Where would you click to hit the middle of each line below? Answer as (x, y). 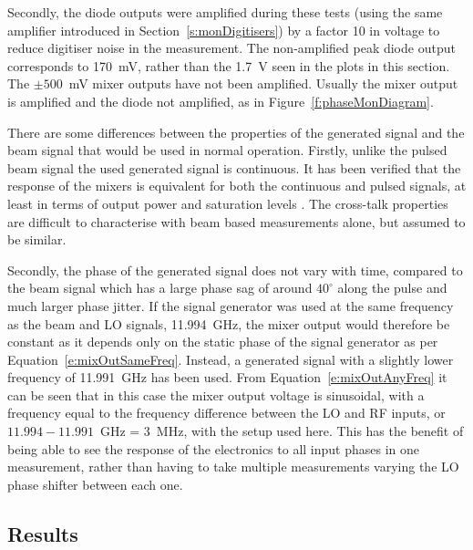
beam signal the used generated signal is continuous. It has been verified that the (234, 167)
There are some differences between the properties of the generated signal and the (236, 132)
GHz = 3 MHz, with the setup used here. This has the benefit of (282, 431)
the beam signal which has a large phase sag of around (160, 288)
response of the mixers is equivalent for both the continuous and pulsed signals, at (237, 186)
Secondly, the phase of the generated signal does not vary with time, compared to (235, 270)
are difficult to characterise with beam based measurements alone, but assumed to (236, 221)
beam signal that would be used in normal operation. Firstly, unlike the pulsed (227, 150)
